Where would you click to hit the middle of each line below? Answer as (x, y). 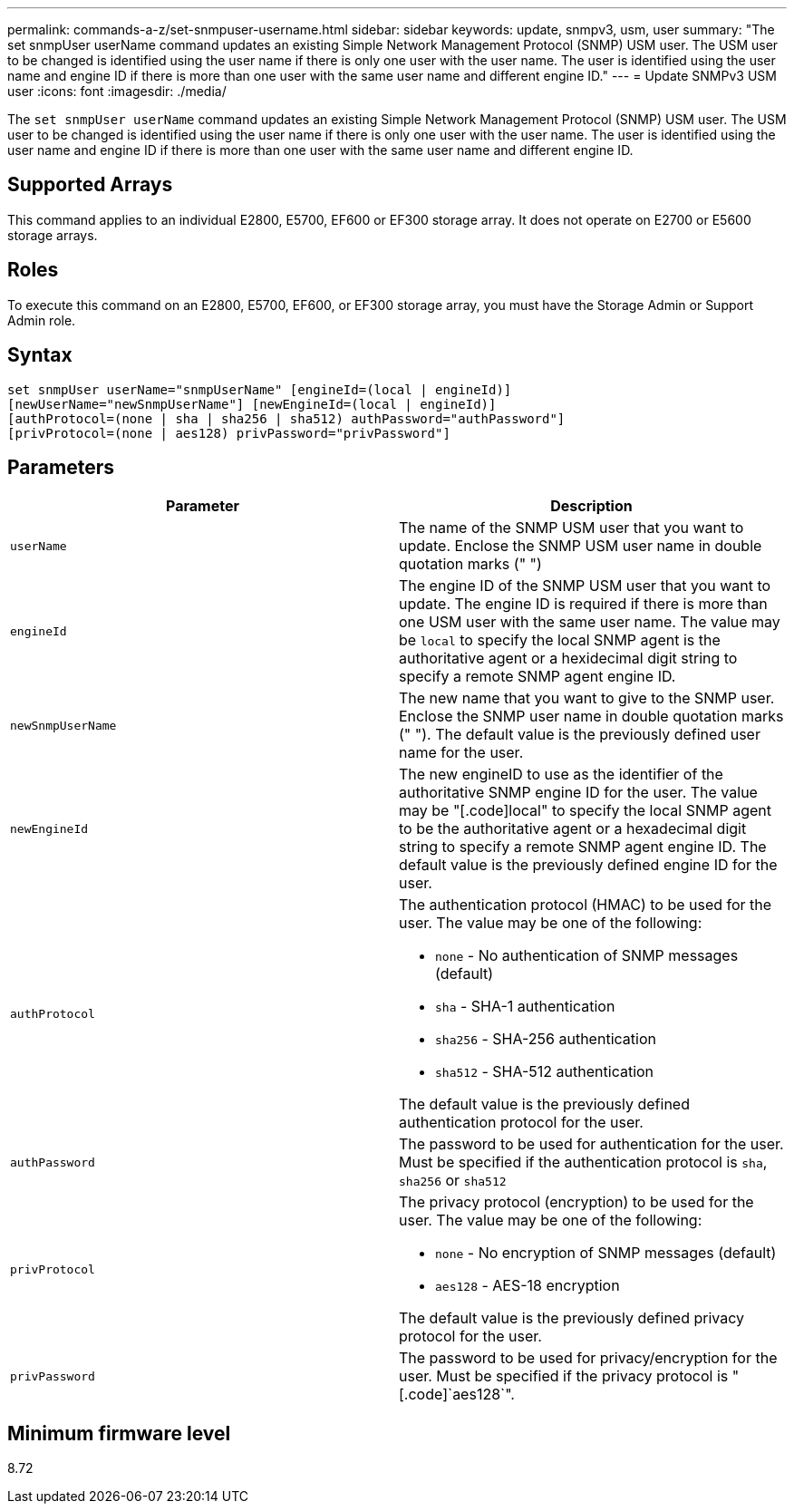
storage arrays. (53, 235)
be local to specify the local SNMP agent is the (560, 640)
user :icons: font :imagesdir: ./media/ (117, 91)
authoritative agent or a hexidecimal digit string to (568, 659)
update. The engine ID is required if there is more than (583, 604)
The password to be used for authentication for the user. (591, 1144)
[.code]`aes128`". (457, 1395)
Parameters (61, 467)
